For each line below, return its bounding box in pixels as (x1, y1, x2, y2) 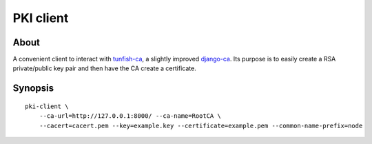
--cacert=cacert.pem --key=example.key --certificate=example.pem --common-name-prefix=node (39, 121, 363, 130)
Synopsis (12, 83, 54, 94)
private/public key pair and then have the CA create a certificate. (12, 64, 196, 72)
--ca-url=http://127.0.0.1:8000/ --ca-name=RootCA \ (39, 112, 222, 120)
